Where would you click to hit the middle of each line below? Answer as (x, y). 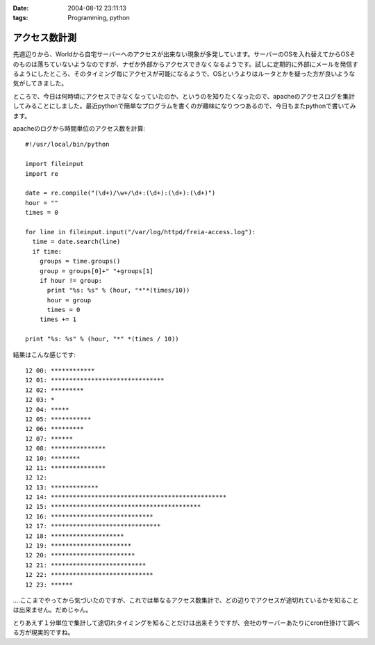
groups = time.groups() (80, 261)
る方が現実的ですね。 (43, 632)
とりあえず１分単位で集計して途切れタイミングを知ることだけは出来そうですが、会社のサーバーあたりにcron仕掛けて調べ (186, 623)
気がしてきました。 (40, 83)
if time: (47, 251)
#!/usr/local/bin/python (67, 145)
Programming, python (99, 18)
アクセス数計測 (44, 38)
